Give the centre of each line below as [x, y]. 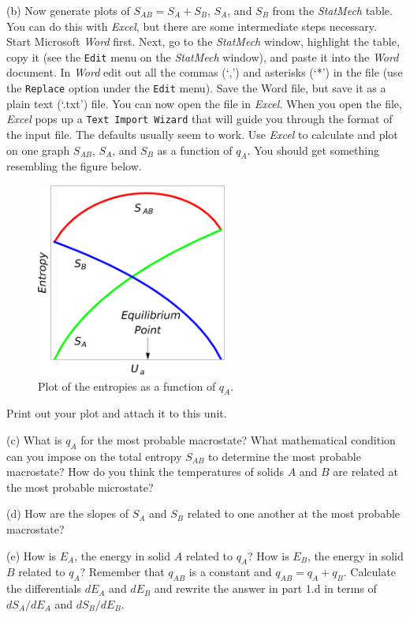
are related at [365, 472]
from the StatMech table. [332, 10]
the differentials [44, 588]
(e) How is [32, 555]
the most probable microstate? [80, 487]
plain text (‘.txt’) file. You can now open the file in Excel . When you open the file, [204, 103]
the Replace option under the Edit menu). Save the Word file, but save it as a [196, 88]
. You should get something [313, 150]
